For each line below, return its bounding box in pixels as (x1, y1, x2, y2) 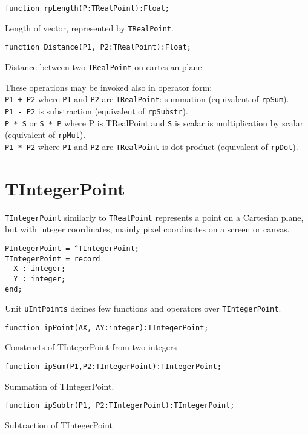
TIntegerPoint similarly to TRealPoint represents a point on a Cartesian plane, (5, 211, 304, 223)
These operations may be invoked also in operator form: (5, 80, 212, 93)
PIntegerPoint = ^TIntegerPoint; (5, 244, 139, 253)
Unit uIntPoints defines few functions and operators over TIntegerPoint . (5, 302, 281, 315)
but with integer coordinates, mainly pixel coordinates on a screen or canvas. (5, 223, 290, 235)
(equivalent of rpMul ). (5, 128, 86, 141)
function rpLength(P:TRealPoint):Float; (5, 4, 170, 13)
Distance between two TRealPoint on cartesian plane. (5, 60, 205, 73)
